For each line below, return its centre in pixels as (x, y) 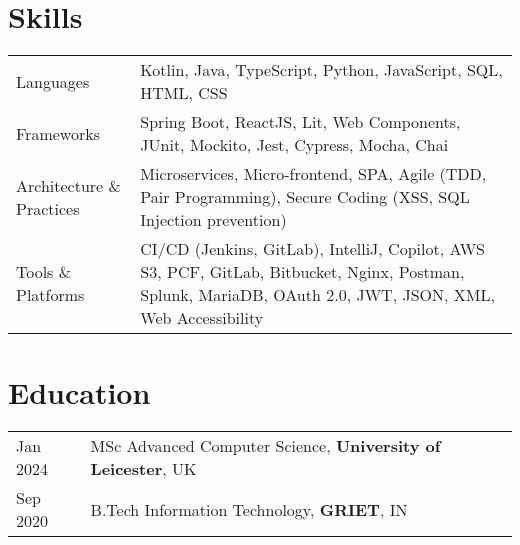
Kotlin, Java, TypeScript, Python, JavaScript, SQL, (321, 70)
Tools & (44, 272)
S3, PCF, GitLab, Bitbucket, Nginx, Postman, (302, 272)
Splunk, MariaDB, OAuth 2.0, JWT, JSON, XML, (317, 295)
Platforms (50, 295)
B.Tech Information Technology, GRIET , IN (249, 509)
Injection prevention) (213, 220)
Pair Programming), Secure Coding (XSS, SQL (305, 197)
